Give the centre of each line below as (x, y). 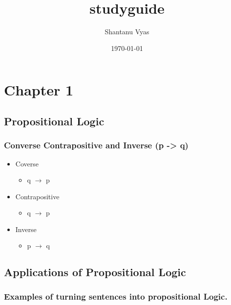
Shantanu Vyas (127, 32)
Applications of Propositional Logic (95, 272)
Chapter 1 (39, 90)
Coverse (27, 163)
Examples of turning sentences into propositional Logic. (116, 296)
